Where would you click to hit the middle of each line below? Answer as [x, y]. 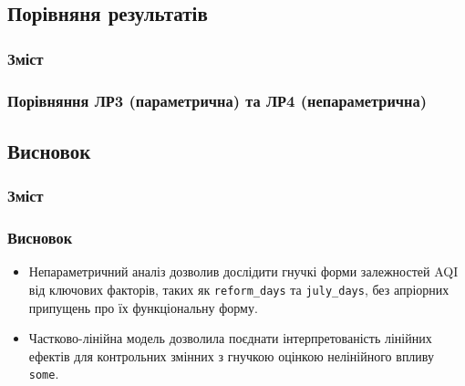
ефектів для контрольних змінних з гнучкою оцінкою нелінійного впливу [231, 355]
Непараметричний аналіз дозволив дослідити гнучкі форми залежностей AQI [243, 271]
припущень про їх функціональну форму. [143, 307]
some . [44, 374]
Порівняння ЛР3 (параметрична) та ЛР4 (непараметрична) [217, 100]
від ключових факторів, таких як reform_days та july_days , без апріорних [239, 289]
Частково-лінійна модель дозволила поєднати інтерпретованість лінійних [230, 338]
